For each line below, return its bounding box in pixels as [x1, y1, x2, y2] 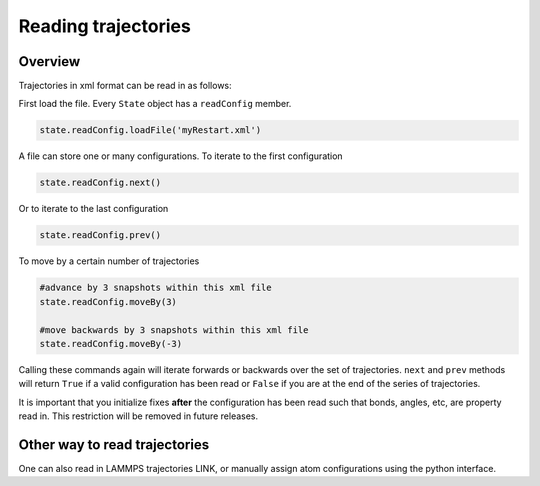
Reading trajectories [18, 15, 192, 37]
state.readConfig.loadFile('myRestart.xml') [39, 125, 262, 136]
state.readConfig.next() [39, 177, 162, 189]
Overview [18, 53, 81, 70]
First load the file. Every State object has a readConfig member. [18, 98, 292, 110]
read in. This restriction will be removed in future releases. [18, 410, 259, 422]
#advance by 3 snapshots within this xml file [39, 282, 272, 294]
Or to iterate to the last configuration [18, 203, 169, 215]
